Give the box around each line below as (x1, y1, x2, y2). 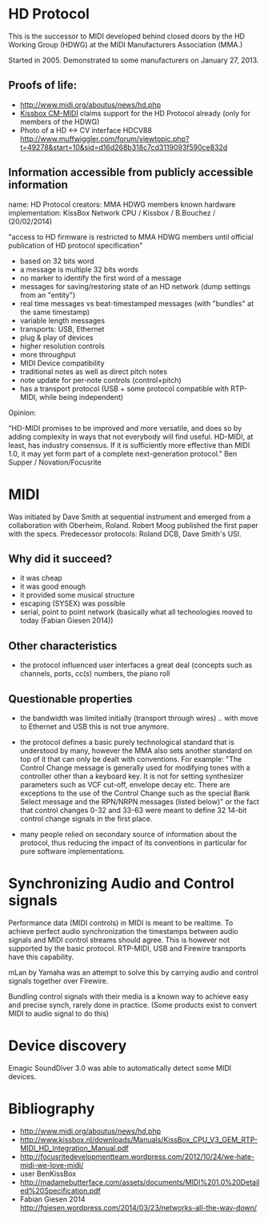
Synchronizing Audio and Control (8, 875, 234, 893)
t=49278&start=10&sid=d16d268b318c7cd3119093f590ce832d (19, 142, 228, 152)
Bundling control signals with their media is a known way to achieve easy (8, 991, 250, 1001)
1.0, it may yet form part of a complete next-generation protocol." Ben (8, 449, 238, 458)
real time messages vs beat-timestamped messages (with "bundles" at (19, 298, 254, 308)
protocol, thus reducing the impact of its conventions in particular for (19, 838, 247, 848)
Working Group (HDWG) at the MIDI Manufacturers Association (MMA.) (8, 39, 243, 49)
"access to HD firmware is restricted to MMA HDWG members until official (8, 232, 254, 241)
